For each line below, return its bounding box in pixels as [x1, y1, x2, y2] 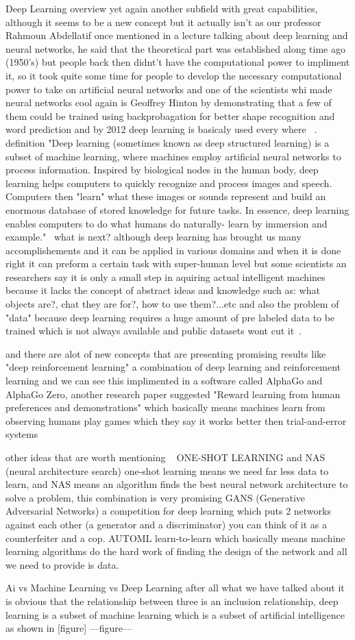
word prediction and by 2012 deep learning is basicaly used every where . [5, 122, 317, 136]
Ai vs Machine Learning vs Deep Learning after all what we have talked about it [5, 580, 345, 595]
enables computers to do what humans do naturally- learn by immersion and [5, 216, 328, 230]
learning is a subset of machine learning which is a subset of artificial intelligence [5, 607, 345, 621]
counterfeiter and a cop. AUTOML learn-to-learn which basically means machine [5, 530, 345, 545]
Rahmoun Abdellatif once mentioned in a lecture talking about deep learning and [5, 28, 348, 42]
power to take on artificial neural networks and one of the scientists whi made [5, 82, 332, 96]
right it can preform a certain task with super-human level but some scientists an [5, 256, 347, 271]
